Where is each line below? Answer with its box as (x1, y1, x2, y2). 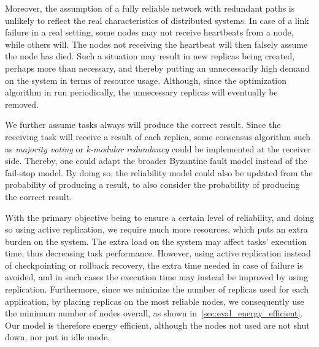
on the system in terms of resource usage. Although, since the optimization (5, 73, 287, 86)
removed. (5, 97, 39, 110)
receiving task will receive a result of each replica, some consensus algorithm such (5, 130, 311, 143)
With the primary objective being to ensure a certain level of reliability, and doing (5, 211, 314, 223)
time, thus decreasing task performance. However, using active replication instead (5, 247, 311, 259)
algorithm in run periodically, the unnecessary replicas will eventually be (5, 86, 278, 99)
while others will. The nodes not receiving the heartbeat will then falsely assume (5, 37, 308, 50)
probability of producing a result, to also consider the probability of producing (5, 178, 300, 191)
